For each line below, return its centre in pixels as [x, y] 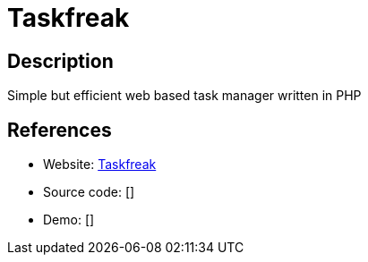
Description [60, 61]
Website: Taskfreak [100, 165]
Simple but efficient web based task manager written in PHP [184, 96]
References [60, 130]
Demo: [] [69, 220]
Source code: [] [89, 192]
